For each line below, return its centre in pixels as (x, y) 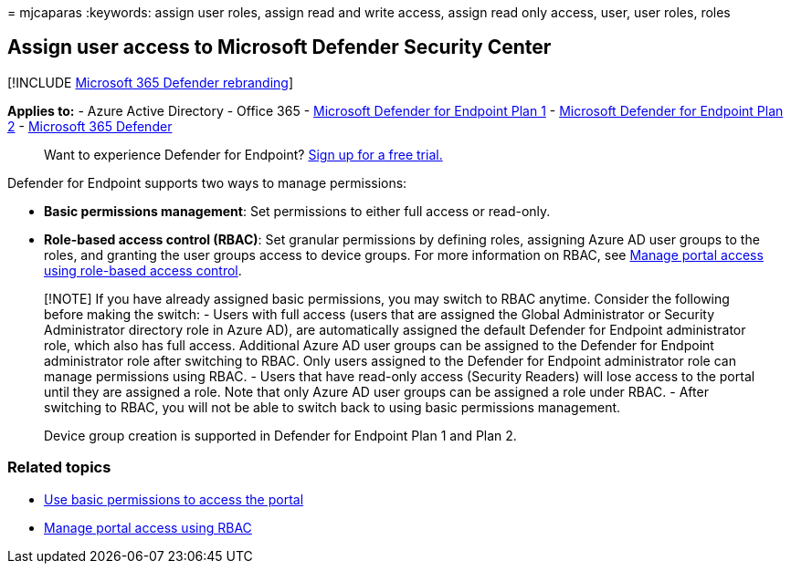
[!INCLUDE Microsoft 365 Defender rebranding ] (151, 82)
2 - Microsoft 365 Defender (90, 126)
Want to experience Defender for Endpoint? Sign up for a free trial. (243, 154)
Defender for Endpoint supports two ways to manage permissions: (207, 182)
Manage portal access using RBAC (148, 527)
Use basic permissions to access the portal (174, 499)
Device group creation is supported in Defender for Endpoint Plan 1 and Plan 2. (280, 435)
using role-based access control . (143, 270)
